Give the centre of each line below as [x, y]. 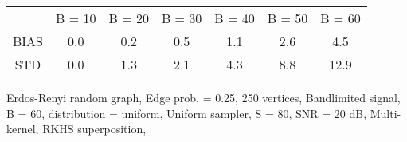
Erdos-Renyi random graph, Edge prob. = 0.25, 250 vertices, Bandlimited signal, [203, 97]
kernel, [23, 129]
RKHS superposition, [94, 129]
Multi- [385, 113]
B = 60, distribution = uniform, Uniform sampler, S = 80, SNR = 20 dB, [187, 113]
